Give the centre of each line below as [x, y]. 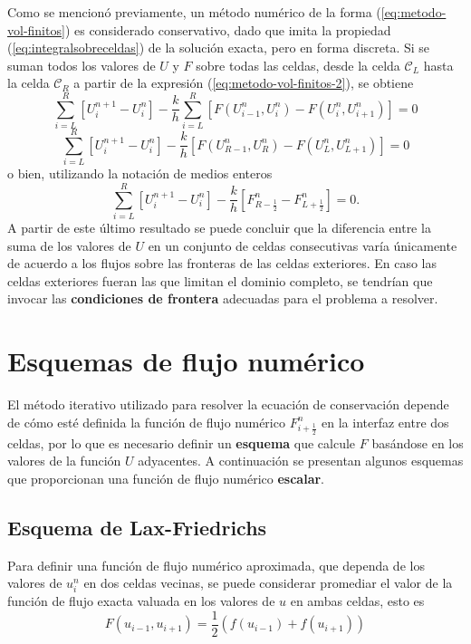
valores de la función [64, 461]
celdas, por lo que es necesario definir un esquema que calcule [182, 442]
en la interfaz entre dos [385, 422]
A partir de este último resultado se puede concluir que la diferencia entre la [219, 227]
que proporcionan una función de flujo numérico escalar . [166, 478]
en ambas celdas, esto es [357, 601]
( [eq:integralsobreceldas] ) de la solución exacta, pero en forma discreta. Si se [219, 48]
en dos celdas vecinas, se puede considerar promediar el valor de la [268, 583]
